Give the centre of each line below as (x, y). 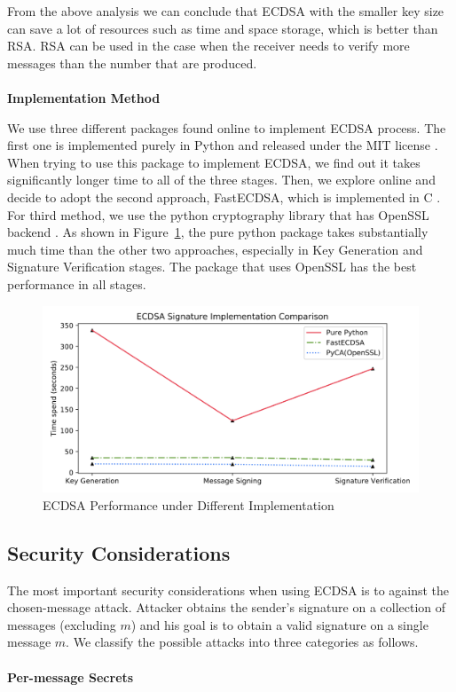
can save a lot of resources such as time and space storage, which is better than (223, 28)
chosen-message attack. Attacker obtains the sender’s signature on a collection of (227, 607)
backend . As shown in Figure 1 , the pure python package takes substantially (218, 232)
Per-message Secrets (71, 676)
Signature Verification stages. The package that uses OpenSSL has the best (212, 267)
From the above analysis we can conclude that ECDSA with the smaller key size (226, 11)
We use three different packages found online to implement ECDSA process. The (227, 127)
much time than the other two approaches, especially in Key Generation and (215, 249)
